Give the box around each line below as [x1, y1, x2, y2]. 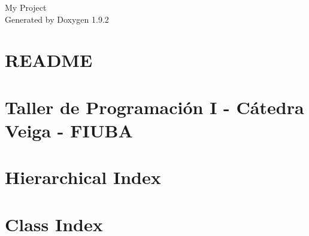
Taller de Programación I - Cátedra [5, 94, 304, 119]
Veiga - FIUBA [5, 118, 133, 142]
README [5, 48, 93, 72]
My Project [5, 1, 47, 13]
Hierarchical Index [5, 165, 161, 189]
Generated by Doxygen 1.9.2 [5, 13, 109, 25]
